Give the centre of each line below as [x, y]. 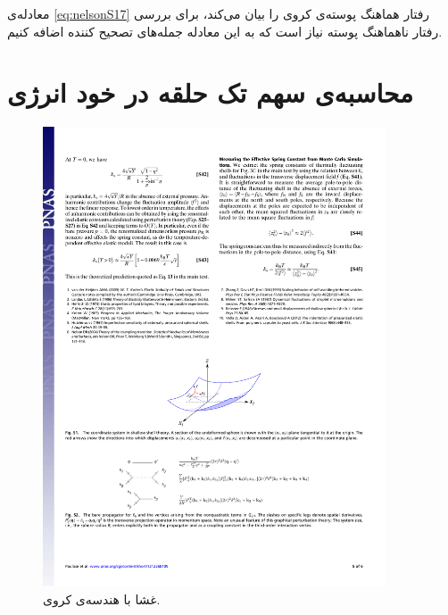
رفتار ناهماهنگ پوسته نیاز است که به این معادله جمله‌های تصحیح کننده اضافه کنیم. [225, 31]
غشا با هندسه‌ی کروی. [102, 598]
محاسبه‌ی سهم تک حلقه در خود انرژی [211, 92]
